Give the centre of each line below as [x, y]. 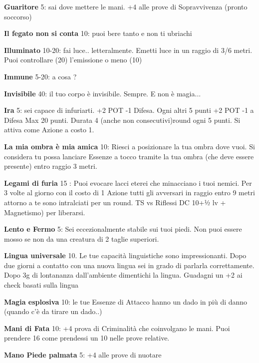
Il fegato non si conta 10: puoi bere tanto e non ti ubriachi [98, 33]
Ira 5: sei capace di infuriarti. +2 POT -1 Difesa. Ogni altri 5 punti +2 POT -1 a [129, 110]
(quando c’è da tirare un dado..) [53, 311]
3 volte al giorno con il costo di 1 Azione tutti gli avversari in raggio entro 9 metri [129, 192]
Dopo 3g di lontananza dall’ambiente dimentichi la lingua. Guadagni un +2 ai [123, 275]
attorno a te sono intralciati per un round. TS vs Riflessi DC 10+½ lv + [115, 202]
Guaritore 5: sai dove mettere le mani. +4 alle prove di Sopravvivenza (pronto [126, 6]
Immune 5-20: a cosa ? [40, 76]
